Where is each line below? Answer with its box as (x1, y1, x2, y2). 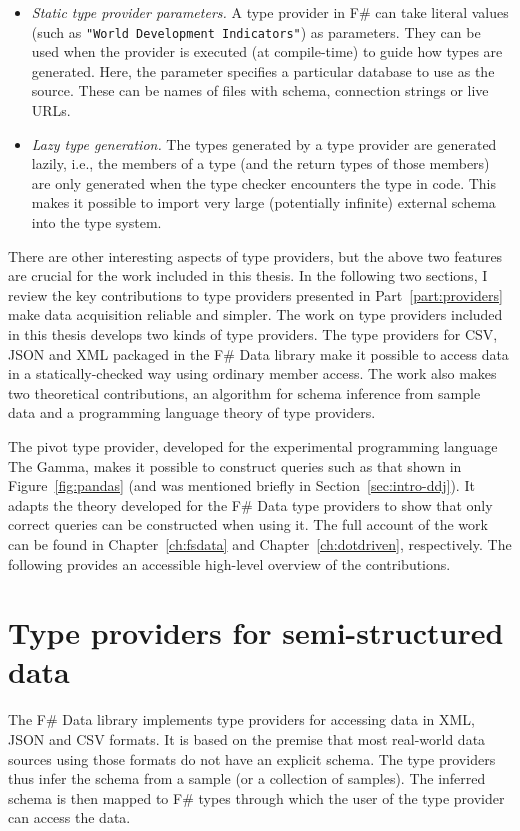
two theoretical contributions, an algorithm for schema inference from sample (8, 382, 481, 403)
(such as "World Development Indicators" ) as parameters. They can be (31, 21, 481, 42)
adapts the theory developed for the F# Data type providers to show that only (8, 494, 493, 515)
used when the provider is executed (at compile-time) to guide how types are (31, 41, 503, 62)
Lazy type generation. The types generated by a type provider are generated (31, 133, 497, 154)
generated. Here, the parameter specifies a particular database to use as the (31, 60, 495, 81)
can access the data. (8, 807, 131, 828)
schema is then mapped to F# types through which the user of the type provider (8, 787, 505, 808)
